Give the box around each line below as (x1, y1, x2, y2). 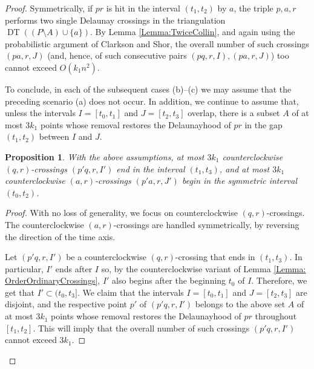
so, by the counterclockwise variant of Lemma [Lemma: (101, 262, 306, 275)
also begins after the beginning (112, 274, 226, 287)
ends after (55, 262, 93, 275)
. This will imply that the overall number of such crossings (33, 321, 250, 334)
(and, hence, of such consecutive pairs (47, 49, 187, 62)
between (39, 130, 70, 143)
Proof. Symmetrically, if (5, 2, 93, 14)
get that (5, 286, 34, 298)
